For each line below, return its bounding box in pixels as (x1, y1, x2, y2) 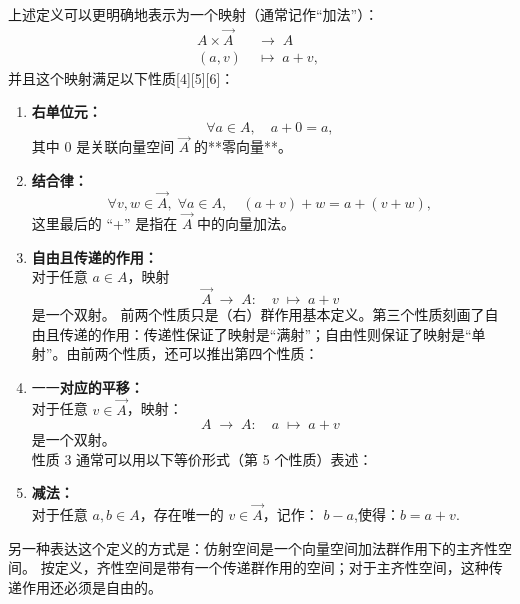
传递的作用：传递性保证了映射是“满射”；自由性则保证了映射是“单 (59, 323, 486, 344)
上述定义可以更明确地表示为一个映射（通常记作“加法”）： (8, 4, 379, 24)
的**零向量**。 (193, 136, 292, 157)
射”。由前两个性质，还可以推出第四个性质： (31, 343, 319, 364)
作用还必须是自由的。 (21, 576, 162, 597)
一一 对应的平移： (31, 376, 144, 397)
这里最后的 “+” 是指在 (31, 212, 178, 233)
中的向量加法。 (197, 212, 296, 233)
